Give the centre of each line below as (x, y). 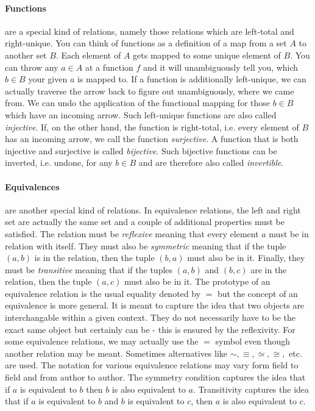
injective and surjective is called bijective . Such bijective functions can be (141, 150)
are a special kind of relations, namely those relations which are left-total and (150, 31)
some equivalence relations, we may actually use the (102, 341)
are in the (269, 269)
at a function (109, 67)
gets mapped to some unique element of (207, 55)
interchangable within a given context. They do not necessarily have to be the (150, 317)
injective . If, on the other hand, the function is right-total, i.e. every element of (152, 127)
